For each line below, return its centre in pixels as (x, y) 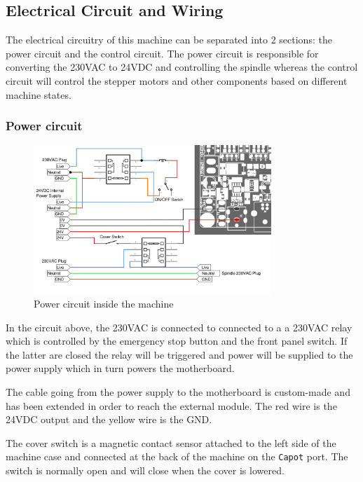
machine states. (39, 94)
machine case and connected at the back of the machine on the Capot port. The (177, 456)
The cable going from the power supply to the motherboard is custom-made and (178, 391)
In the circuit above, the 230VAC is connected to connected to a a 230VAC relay (179, 327)
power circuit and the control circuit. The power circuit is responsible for (162, 53)
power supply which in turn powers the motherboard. (120, 368)
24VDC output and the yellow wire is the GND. (109, 419)
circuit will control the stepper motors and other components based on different (177, 80)
